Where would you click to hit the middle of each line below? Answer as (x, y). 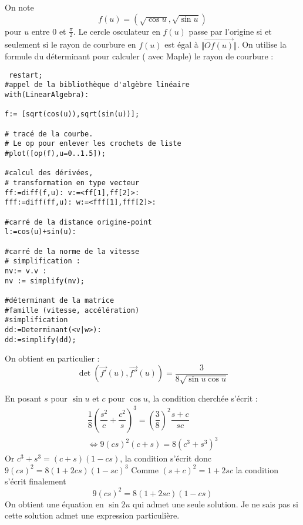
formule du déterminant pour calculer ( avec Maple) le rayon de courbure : (139, 56)
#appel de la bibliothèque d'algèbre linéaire (97, 85)
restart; (26, 75)
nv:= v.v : (26, 271)
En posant (23, 398)
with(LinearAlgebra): (47, 95)
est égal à (181, 44)
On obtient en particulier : (52, 358)
